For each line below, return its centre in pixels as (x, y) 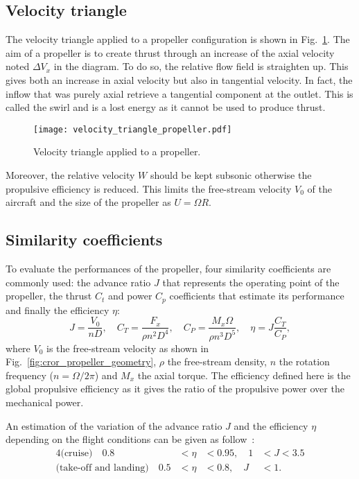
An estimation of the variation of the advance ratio (114, 425)
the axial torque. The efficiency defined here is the (244, 375)
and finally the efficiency (58, 310)
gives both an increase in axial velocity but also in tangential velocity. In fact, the (179, 79)
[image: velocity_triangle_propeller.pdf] (133, 129)
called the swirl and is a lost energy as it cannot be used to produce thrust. (166, 107)
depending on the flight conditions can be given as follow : (130, 439)
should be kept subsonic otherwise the (231, 175)
